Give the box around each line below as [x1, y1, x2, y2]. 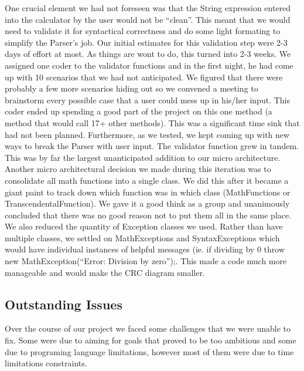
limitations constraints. [5, 357, 87, 369]
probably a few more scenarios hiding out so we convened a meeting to [5, 82, 258, 95]
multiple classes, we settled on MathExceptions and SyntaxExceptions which [5, 231, 280, 244]
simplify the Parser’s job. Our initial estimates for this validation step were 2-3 [5, 36, 288, 48]
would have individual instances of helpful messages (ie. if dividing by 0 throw [5, 243, 285, 255]
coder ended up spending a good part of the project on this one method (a [5, 105, 272, 117]
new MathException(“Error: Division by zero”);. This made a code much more [5, 255, 287, 267]
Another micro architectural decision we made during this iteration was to [5, 163, 271, 175]
